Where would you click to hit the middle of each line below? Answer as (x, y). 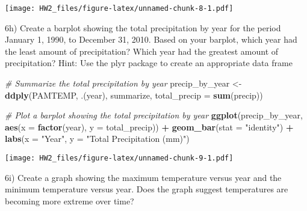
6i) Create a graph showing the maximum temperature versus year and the (143, 177)
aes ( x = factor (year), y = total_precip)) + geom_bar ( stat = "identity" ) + (149, 127)
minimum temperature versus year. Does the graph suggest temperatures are (147, 189)
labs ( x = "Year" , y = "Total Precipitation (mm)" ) (97, 139)
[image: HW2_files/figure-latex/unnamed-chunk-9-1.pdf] (119, 158)
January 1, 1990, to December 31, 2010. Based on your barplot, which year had (151, 39)
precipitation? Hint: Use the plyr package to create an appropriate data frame (149, 63)
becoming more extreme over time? (70, 200)
